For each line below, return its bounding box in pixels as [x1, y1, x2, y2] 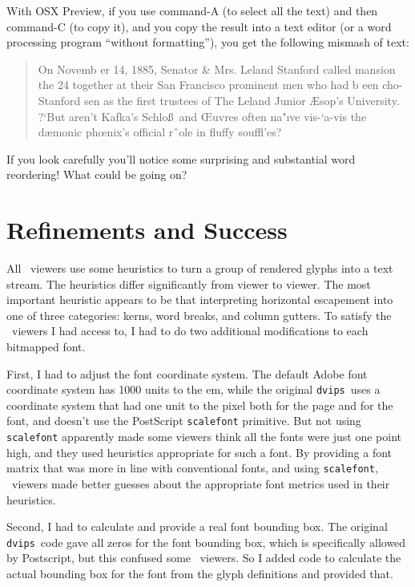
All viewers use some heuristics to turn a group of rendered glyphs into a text [6, 260, 393, 277]
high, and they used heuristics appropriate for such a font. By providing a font [6, 443, 393, 460]
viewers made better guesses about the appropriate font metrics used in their [11, 476, 390, 492]
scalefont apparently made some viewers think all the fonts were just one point [6, 428, 402, 445]
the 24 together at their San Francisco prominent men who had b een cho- [38, 76, 403, 93]
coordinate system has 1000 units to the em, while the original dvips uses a [6, 381, 381, 398]
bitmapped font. [6, 338, 86, 355]
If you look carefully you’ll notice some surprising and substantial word [6, 150, 356, 167]
